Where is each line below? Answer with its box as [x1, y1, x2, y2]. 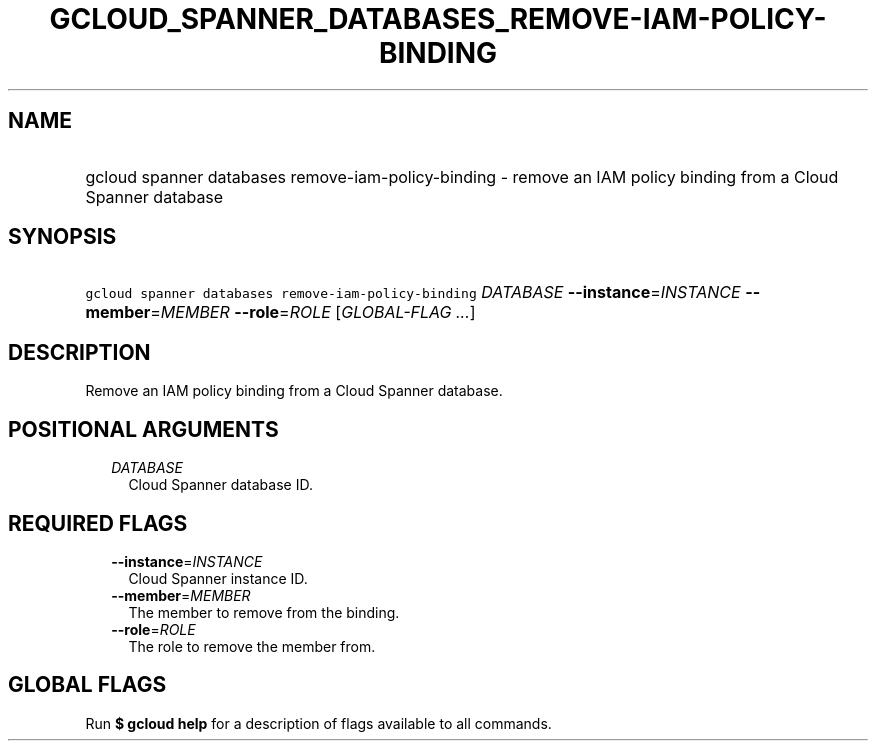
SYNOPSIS [8, 224, 117, 250]
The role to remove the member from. [128, 637, 376, 655]
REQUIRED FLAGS [8, 510, 188, 536]
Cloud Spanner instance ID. [128, 569, 308, 587]
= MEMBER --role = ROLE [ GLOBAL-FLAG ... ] [150, 302, 476, 323]
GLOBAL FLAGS [8, 672, 167, 698]
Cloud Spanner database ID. [128, 476, 313, 494]
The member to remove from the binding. [128, 603, 400, 621]
